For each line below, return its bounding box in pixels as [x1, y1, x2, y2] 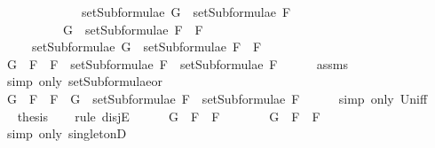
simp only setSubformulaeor [6, 72, 162, 90]
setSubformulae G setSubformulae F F [31, 37, 262, 56]
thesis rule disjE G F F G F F [17, 106, 320, 125]
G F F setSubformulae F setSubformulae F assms [6, 54, 349, 73]
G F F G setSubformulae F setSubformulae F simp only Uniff [6, 89, 428, 107]
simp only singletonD [6, 124, 127, 143]
